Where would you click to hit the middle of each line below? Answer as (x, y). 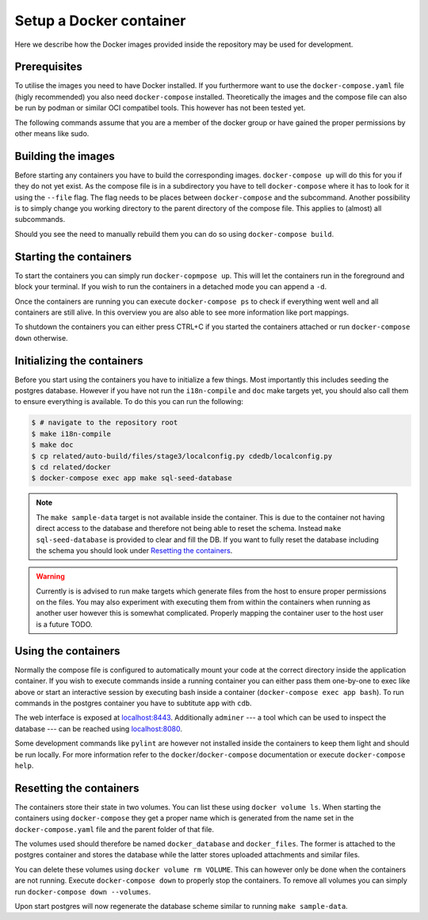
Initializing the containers (79, 361)
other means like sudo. (52, 134)
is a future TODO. (64, 624)
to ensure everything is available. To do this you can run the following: (129, 402)
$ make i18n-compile (71, 433)
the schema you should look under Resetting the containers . (134, 550)
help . (24, 765)
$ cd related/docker (71, 467)
